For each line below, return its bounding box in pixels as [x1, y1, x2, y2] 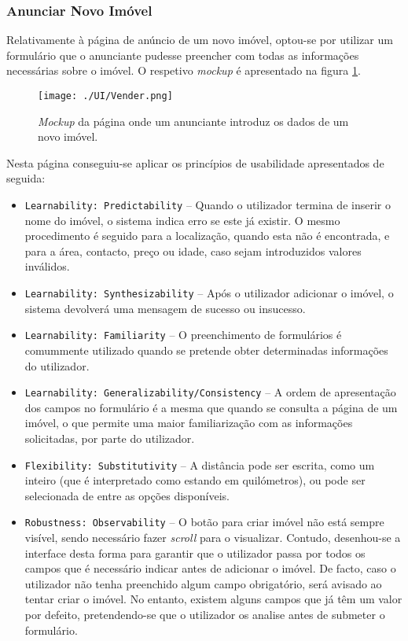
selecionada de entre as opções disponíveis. [24, 487, 230, 503]
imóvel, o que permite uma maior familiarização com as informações [24, 414, 353, 431]
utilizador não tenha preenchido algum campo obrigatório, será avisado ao [24, 575, 382, 591]
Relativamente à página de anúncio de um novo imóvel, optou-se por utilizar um [6, 31, 393, 48]
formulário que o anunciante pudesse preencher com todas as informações [6, 46, 359, 63]
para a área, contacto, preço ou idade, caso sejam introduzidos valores [24, 242, 362, 259]
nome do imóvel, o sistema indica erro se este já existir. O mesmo [24, 212, 340, 228]
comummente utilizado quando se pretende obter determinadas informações [24, 341, 388, 358]
